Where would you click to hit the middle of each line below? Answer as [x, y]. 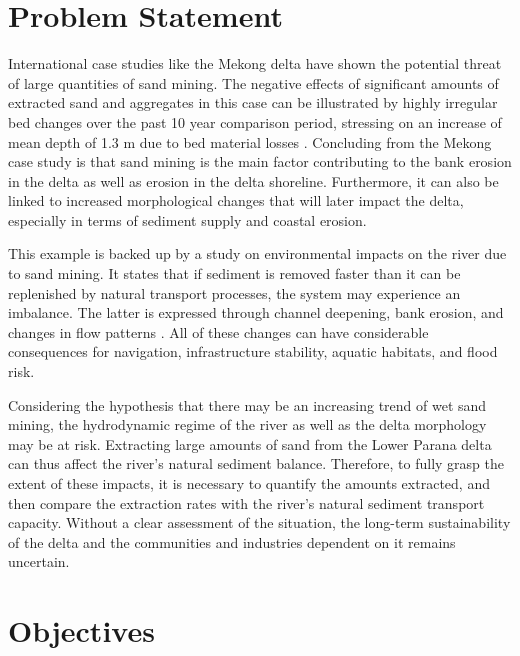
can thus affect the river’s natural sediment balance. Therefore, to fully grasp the [256, 463]
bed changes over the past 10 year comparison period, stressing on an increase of [255, 121]
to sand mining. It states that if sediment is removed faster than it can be [234, 273]
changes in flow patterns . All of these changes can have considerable [218, 331]
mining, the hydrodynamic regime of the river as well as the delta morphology [247, 424]
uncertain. [39, 561]
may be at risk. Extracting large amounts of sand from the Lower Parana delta [250, 443]
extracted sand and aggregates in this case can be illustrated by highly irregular [253, 102]
